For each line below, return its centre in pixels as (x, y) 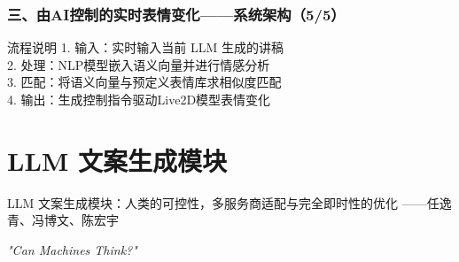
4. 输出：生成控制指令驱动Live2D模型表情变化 (139, 99)
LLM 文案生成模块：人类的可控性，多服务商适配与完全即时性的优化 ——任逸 (229, 202)
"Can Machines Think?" (72, 249)
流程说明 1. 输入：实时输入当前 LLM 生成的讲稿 (145, 47)
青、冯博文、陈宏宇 (63, 220)
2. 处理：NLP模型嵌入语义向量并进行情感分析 (139, 64)
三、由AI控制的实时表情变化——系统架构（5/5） (176, 14)
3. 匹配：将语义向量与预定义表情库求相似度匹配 (144, 82)
